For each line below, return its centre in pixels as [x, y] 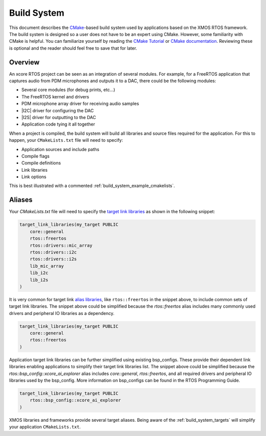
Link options [34, 177]
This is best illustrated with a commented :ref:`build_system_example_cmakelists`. [92, 186]
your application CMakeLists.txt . [45, 427]
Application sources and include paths [60, 149]
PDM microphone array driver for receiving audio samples [80, 104]
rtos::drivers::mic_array [61, 245]
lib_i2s [39, 280]
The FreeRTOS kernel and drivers [55, 96]
